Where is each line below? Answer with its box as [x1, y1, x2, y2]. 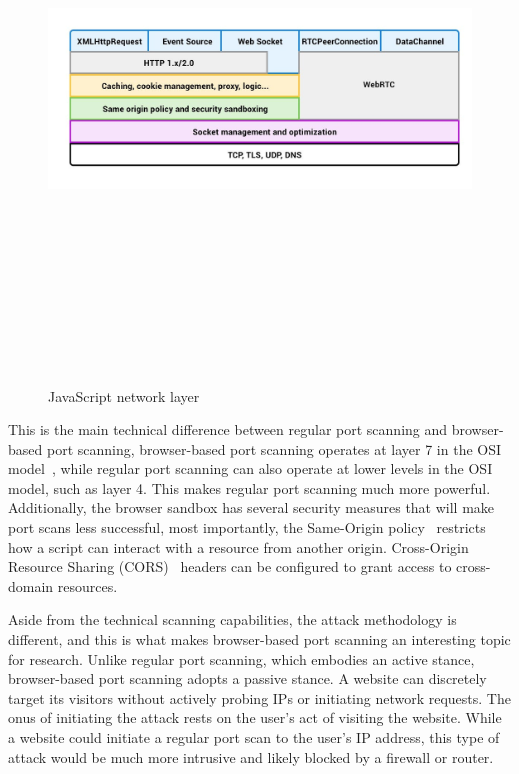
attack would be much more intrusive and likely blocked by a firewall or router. [8, 746, 494, 767]
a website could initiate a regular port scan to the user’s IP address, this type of [8, 727, 500, 748]
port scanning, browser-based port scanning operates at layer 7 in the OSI [46, 438, 502, 459]
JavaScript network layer [48, 385, 200, 406]
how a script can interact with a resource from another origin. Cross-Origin [8, 536, 469, 557]
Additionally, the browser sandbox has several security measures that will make [8, 497, 495, 518]
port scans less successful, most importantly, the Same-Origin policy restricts [8, 517, 486, 538]
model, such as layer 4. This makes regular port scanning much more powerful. [8, 477, 491, 498]
